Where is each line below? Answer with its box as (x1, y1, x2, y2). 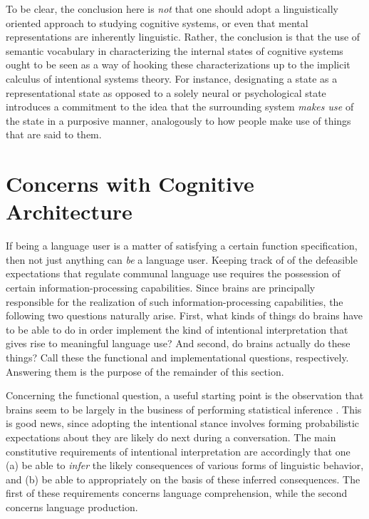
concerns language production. (6, 499, 138, 514)
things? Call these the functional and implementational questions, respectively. (6, 350, 349, 364)
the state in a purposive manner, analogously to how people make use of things (6, 113, 351, 128)
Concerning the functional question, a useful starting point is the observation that (6, 388, 364, 403)
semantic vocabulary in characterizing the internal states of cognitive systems (6, 43, 343, 58)
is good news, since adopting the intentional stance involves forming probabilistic (6, 416, 360, 431)
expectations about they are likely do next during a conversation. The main (6, 429, 336, 444)
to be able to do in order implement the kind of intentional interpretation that (6, 322, 348, 336)
